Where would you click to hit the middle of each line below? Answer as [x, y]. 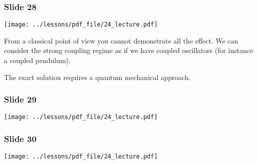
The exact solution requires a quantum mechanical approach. [97, 77]
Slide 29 [20, 99]
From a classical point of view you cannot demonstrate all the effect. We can [121, 40]
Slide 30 [20, 139]
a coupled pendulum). [37, 60]
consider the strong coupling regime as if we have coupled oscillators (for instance [129, 50]
